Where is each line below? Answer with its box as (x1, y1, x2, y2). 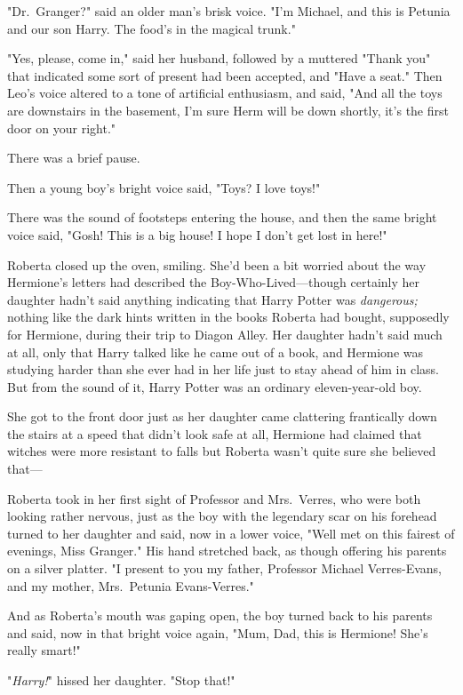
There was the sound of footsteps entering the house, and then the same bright (7, 208, 437, 227)
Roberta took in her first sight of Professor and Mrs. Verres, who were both (7, 489, 421, 507)
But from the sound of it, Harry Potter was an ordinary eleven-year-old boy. (7, 377, 422, 395)
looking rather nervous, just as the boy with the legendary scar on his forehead (7, 507, 437, 525)
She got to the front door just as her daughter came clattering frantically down (7, 407, 437, 426)
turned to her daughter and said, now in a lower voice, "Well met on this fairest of (7, 523, 455, 542)
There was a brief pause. (7, 148, 140, 167)
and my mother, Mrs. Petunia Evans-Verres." (7, 576, 254, 595)
